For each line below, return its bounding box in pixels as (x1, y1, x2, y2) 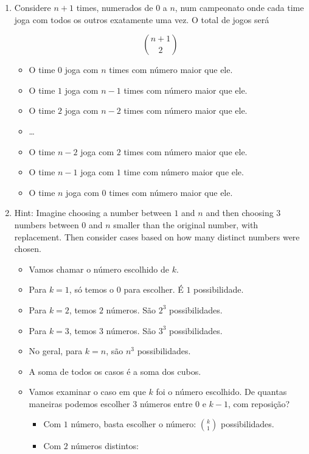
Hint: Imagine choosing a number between (14, 206, 172, 219)
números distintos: (71, 439, 139, 452)
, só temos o (69, 283, 114, 296)
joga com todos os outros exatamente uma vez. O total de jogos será (14, 13, 269, 26)
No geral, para (29, 344, 83, 357)
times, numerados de (76, 1, 153, 13)
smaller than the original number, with (113, 218, 259, 231)
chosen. (14, 242, 41, 255)
